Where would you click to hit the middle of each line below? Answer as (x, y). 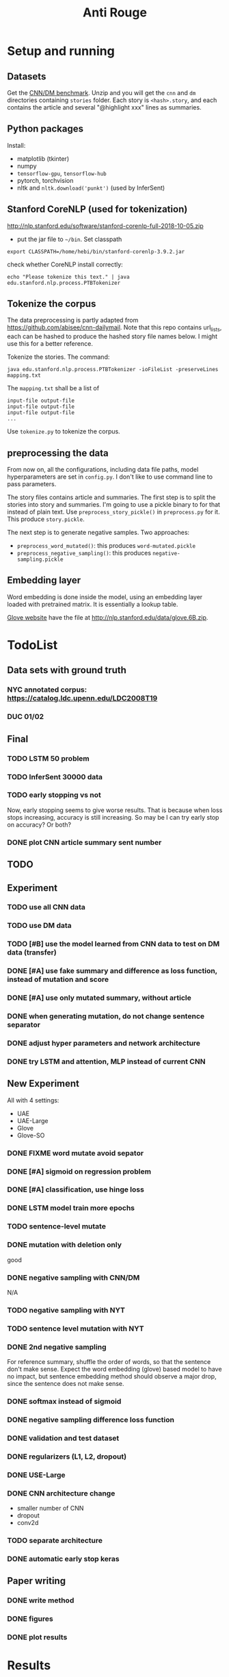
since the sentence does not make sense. (66, 1384)
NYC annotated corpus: (47, 690)
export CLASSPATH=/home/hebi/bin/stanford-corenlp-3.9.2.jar (96, 251)
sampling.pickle (40, 559)
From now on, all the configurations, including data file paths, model (103, 470)
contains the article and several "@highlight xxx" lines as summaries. (104, 107)
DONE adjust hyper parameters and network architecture (104, 1043)
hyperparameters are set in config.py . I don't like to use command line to (110, 477)
